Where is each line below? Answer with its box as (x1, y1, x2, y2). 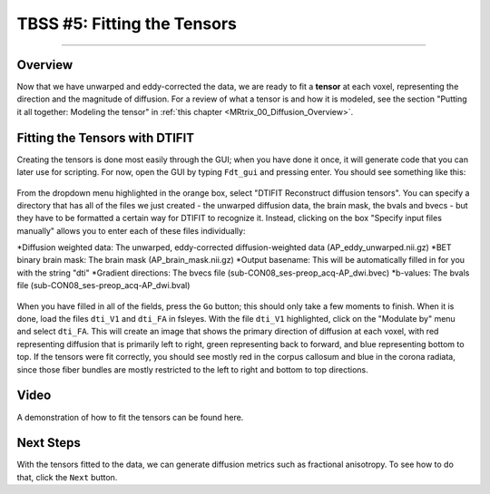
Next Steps (16, 435, 81, 450)
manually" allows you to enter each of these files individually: (16, 225, 246, 236)
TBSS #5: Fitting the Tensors (16, 14, 238, 34)
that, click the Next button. (16, 471, 118, 482)
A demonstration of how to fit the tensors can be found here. (16, 412, 244, 422)
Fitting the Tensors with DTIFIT (16, 130, 195, 145)
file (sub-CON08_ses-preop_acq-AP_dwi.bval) (16, 280, 191, 291)
